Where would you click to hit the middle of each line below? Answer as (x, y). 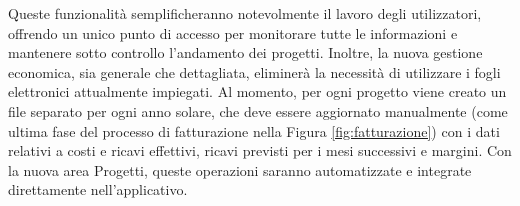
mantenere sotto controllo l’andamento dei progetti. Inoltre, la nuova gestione (245, 52)
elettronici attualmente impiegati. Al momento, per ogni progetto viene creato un (257, 91)
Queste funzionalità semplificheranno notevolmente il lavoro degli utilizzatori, (245, 13)
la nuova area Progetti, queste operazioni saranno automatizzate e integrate (240, 169)
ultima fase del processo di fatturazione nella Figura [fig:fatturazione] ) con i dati (254, 130)
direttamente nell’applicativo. (98, 189)
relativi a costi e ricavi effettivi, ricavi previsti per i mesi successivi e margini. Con (260, 150)
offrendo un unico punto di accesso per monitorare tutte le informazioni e (233, 32)
